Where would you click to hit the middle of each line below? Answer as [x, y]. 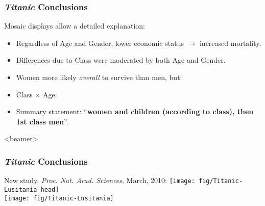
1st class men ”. [42, 121]
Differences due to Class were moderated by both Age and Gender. [121, 60]
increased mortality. [230, 43]
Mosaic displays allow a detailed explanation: [75, 26]
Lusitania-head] [32, 189]
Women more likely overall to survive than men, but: [99, 77]
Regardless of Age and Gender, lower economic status [100, 43]
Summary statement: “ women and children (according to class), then [135, 111]
